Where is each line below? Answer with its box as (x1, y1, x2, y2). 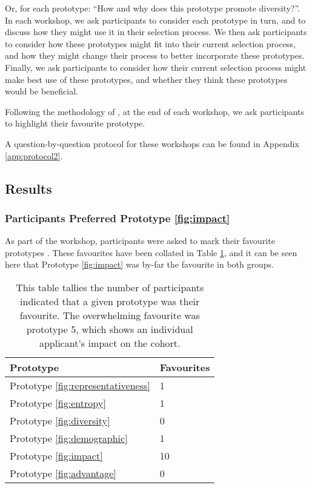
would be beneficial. (5, 85, 78, 97)
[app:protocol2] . (5, 149, 63, 162)
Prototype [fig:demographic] (10, 430, 128, 445)
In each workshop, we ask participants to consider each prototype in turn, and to (5, 13, 306, 26)
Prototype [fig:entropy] (10, 395, 106, 410)
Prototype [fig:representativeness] (10, 378, 150, 392)
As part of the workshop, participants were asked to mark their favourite (5, 234, 275, 247)
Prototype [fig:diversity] (10, 413, 110, 427)
